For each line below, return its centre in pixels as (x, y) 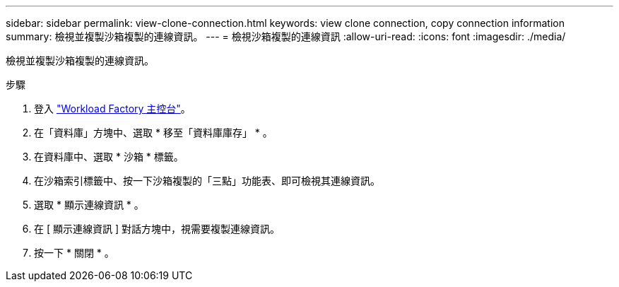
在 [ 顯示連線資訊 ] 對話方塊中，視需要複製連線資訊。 (157, 229)
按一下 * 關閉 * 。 (74, 253)
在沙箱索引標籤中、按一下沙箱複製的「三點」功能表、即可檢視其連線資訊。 (207, 181)
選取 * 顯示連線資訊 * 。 (89, 205)
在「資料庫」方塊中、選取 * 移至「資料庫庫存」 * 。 (153, 133)
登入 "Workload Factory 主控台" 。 (112, 109)
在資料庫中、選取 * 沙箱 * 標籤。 (109, 157)
